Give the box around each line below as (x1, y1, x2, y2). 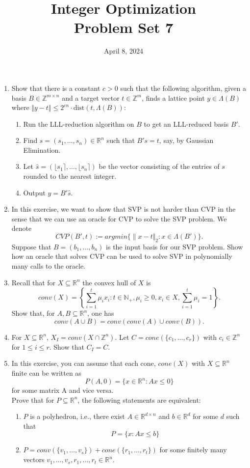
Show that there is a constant (11, 83, 100, 93)
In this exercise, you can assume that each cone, (11, 358, 156, 368)
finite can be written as (11, 367, 81, 378)
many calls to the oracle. (11, 261, 86, 271)
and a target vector (62, 92, 120, 103)
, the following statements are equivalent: (77, 394, 201, 405)
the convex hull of (82, 277, 136, 287)
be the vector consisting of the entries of (99, 161, 220, 171)
